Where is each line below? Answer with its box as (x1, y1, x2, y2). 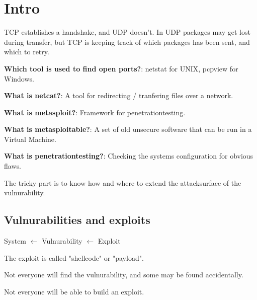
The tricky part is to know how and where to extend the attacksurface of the (4, 177, 241, 188)
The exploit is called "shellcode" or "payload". (4, 252, 144, 263)
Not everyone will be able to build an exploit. (4, 286, 144, 296)
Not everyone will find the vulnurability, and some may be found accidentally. (4, 269, 243, 280)
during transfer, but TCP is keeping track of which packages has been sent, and (4, 36, 250, 47)
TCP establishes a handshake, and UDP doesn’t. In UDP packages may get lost (4, 27, 250, 37)
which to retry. (4, 46, 49, 57)
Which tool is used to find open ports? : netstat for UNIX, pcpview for (4, 63, 238, 73)
